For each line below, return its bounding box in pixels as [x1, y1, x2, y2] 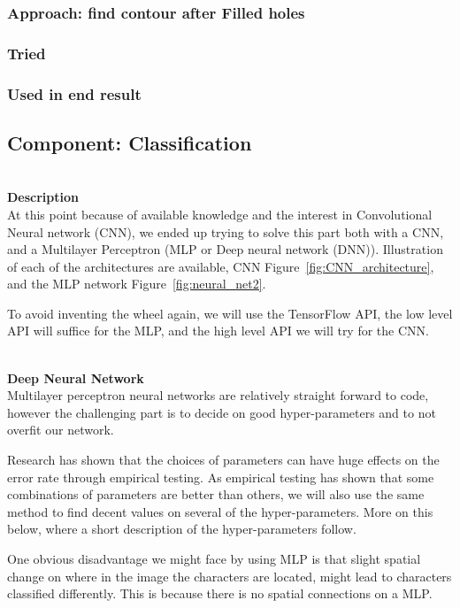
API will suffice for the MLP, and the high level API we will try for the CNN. [7, 321, 429, 340]
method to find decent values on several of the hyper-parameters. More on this [7, 502, 433, 520]
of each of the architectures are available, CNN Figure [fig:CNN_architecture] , [7, 257, 434, 275]
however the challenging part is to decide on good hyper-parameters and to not [7, 403, 436, 421]
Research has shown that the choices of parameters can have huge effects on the [7, 450, 440, 469]
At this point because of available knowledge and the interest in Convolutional [7, 204, 433, 223]
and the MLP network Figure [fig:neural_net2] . [7, 274, 266, 293]
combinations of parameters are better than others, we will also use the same [7, 485, 425, 504]
